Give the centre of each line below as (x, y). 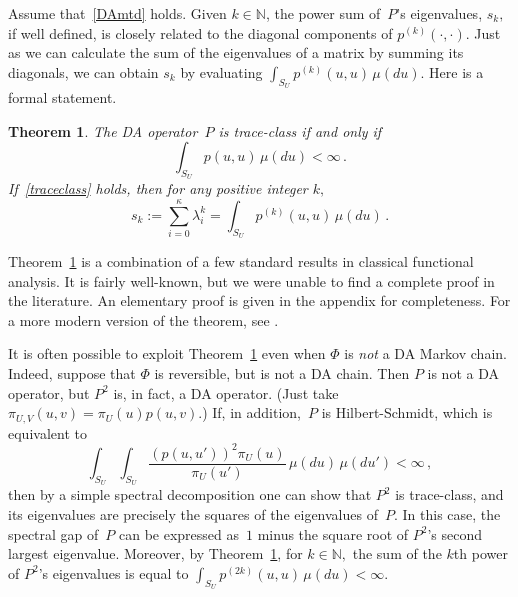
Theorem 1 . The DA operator (103, 130)
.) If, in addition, (249, 412)
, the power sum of (323, 13)
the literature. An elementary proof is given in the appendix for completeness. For (259, 300)
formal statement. (62, 96)
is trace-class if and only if (300, 130)
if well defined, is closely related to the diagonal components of (200, 32)
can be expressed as (179, 533)
